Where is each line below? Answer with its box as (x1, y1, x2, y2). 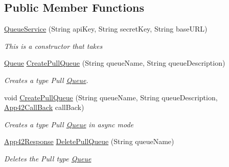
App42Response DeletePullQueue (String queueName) (4, 136, 174, 147)
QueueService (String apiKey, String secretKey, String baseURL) (4, 23, 208, 34)
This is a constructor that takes (4, 40, 103, 51)
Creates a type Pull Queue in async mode (4, 119, 134, 129)
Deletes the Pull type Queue (4, 153, 91, 163)
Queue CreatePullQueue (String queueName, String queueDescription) (4, 58, 225, 68)
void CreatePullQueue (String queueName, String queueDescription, (4, 92, 218, 102)
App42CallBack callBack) (4, 102, 84, 113)
